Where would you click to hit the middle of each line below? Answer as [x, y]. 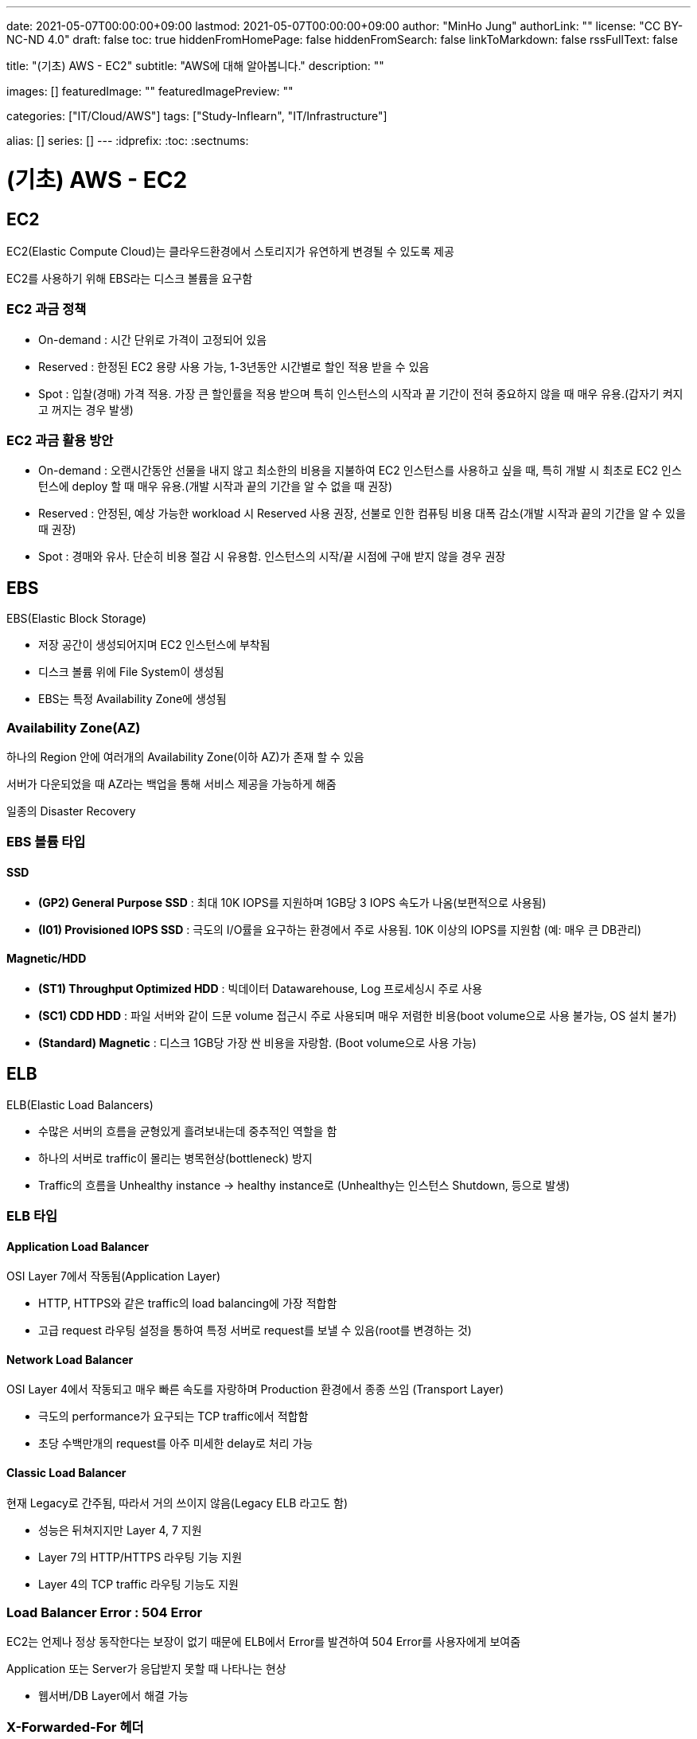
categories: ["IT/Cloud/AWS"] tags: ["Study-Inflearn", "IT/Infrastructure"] [197, 116]
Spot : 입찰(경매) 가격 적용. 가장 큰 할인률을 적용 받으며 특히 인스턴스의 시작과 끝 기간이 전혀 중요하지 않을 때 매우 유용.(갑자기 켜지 [361, 393]
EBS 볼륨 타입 [46, 842]
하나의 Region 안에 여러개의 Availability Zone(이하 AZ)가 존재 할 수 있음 [185, 757]
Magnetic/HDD [47, 959]
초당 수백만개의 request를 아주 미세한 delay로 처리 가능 [176, 1444]
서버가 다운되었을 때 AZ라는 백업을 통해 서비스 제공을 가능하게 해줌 [171, 784]
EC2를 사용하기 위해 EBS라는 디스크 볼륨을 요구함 [130, 278]
